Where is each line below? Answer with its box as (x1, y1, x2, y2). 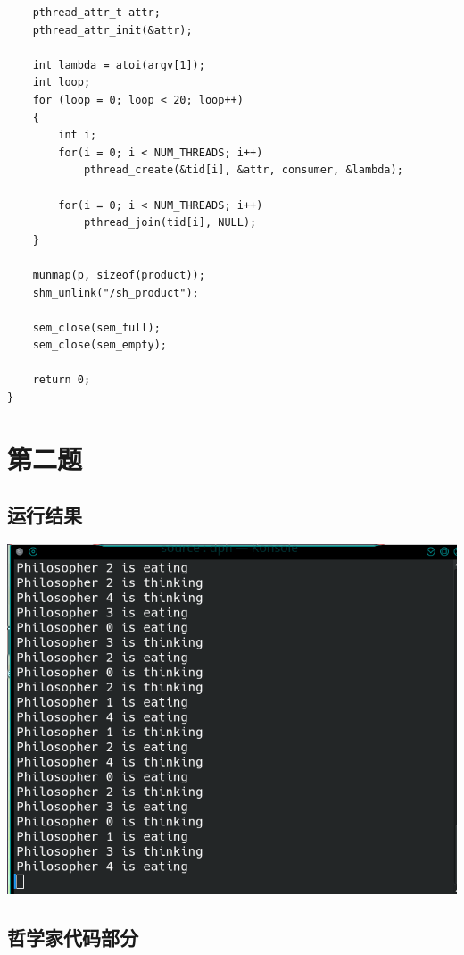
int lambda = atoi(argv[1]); (32, 58, 205, 71)
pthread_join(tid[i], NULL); (83, 216, 257, 230)
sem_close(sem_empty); (32, 339, 167, 352)
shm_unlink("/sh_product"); (32, 286, 199, 299)
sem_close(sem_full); (32, 321, 161, 334)
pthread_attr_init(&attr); (32, 23, 193, 37)
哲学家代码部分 (7, 924, 138, 951)
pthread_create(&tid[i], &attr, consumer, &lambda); (83, 163, 403, 177)
